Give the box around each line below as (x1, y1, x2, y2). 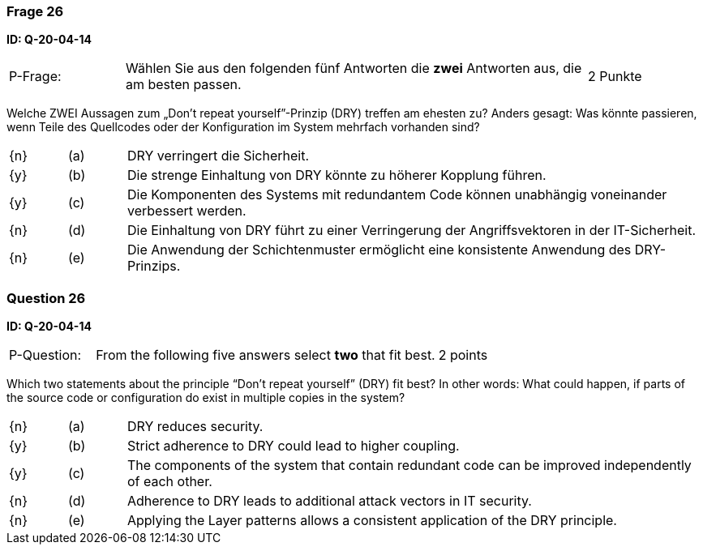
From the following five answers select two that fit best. (96, 347, 435, 364)
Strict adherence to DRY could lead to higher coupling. (126, 438, 460, 455)
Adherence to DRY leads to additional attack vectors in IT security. (126, 493, 532, 510)
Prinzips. (126, 258, 181, 275)
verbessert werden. (126, 203, 246, 220)
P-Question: (9, 347, 82, 364)
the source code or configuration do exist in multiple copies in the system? (6, 391, 405, 405)
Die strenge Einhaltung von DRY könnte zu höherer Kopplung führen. (126, 167, 547, 184)
